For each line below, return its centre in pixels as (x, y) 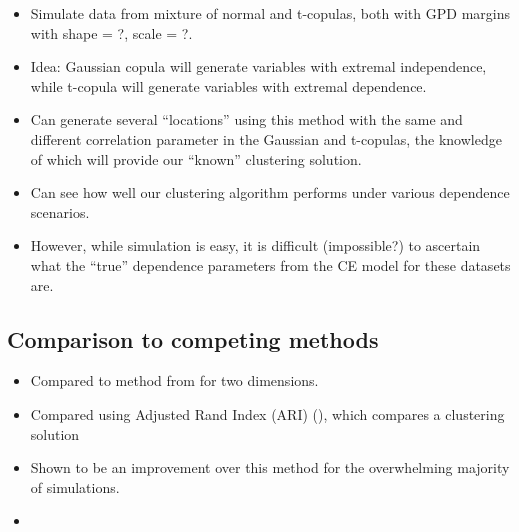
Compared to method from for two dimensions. (174, 380)
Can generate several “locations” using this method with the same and (246, 119)
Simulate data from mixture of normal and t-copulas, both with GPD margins (270, 13)
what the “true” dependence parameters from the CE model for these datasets (270, 264)
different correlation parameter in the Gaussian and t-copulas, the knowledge (266, 138)
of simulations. (75, 486)
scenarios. (60, 211)
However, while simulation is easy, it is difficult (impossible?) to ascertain (255, 245)
